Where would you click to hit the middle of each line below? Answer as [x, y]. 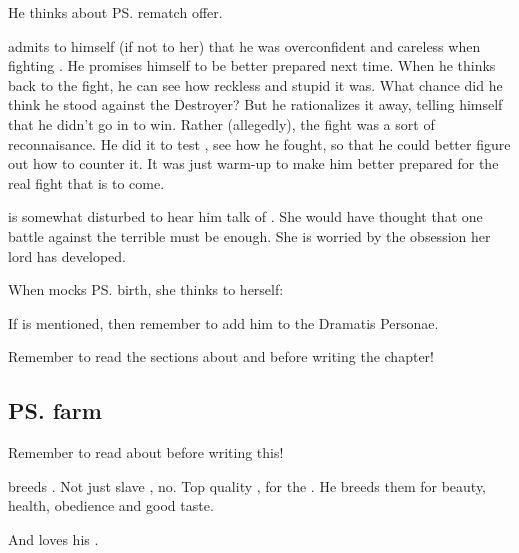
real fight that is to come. [86, 182]
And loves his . [53, 538]
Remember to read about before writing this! [146, 452]
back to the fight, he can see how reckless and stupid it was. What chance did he [255, 84]
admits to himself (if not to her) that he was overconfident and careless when [244, 45]
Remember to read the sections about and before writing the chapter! [221, 356]
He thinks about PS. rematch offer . [115, 12]
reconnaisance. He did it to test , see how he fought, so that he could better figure [259, 143]
